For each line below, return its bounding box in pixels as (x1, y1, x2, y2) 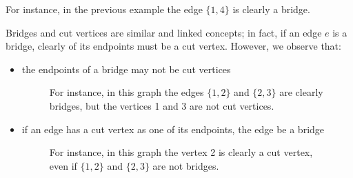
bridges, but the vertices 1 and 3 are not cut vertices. (49, 98, 274, 112)
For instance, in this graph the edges (49, 85, 204, 99)
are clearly (279, 85, 323, 99)
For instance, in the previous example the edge (6, 2, 203, 16)
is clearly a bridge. (232, 2, 310, 16)
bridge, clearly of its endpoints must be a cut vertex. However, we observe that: (6, 39, 341, 53)
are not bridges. (152, 158, 219, 172)
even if (49, 158, 77, 172)
